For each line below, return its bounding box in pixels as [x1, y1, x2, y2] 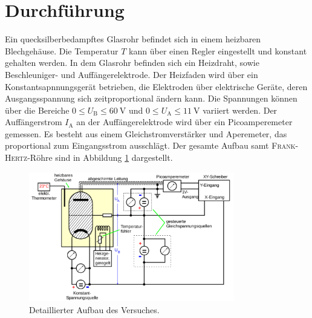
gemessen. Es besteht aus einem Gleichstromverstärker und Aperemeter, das [5, 127, 287, 140]
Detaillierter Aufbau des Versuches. [29, 303, 160, 316]
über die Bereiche [5, 103, 70, 116]
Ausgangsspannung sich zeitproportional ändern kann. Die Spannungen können [5, 92, 297, 105]
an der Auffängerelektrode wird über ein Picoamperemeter [76, 115, 293, 128]
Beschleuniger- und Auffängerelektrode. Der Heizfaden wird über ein [5, 68, 258, 80]
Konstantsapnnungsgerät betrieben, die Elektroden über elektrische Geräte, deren [5, 80, 308, 92]
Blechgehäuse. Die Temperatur [5, 44, 119, 57]
